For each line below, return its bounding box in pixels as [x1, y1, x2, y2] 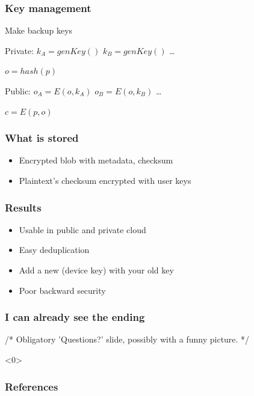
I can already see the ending [5, 309, 145, 324]
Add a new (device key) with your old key [19, 264, 174, 276]
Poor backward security [19, 284, 106, 296]
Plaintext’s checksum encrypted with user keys [19, 174, 191, 186]
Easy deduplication [19, 243, 90, 256]
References [5, 379, 58, 394]
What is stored [5, 130, 79, 145]
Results [5, 200, 42, 215]
